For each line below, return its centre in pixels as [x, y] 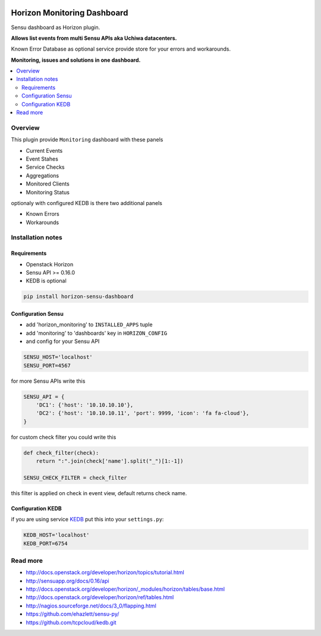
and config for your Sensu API [63, 341]
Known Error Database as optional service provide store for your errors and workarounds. [121, 49]
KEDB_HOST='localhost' [56, 535]
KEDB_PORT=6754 [45, 543]
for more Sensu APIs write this [48, 381]
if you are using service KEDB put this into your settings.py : [87, 519]
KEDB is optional [46, 281]
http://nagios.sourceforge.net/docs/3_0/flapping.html [91, 606]
